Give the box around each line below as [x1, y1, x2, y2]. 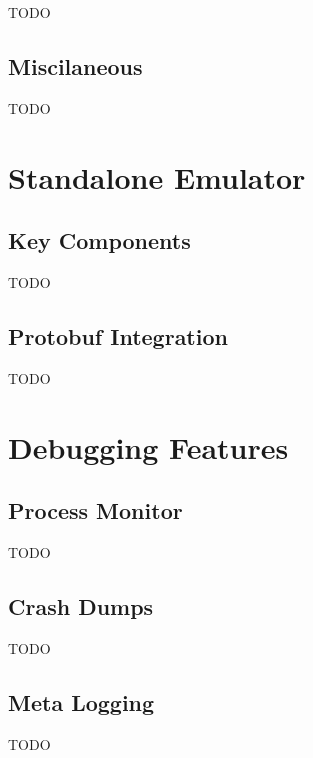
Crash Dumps [8, 590, 154, 621]
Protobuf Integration [8, 320, 228, 351]
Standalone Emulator [8, 156, 306, 197]
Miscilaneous [8, 50, 143, 81]
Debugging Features [8, 426, 289, 467]
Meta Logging [8, 686, 155, 717]
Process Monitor [8, 495, 183, 526]
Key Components [8, 225, 191, 256]
